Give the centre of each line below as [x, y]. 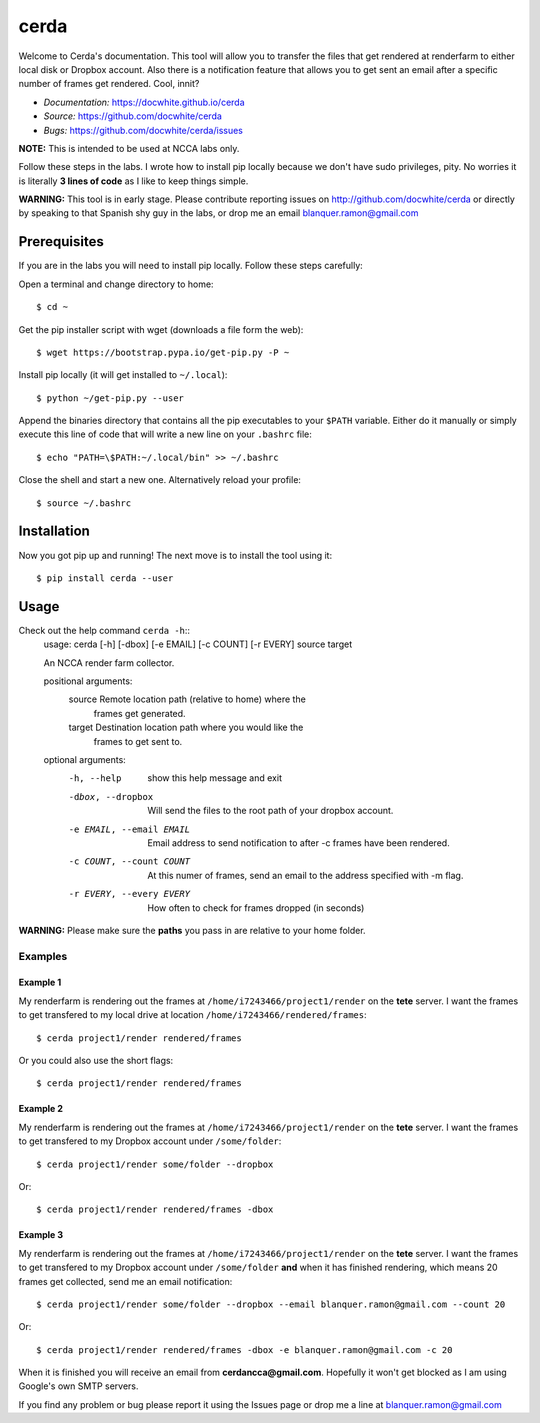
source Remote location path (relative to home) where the [187, 699]
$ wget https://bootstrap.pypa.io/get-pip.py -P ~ [163, 352]
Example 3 [41, 1235]
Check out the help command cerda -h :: [104, 630]
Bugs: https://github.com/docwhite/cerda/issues [143, 130]
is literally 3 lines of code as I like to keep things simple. [133, 181]
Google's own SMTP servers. [78, 1386]
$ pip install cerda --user [105, 578]
